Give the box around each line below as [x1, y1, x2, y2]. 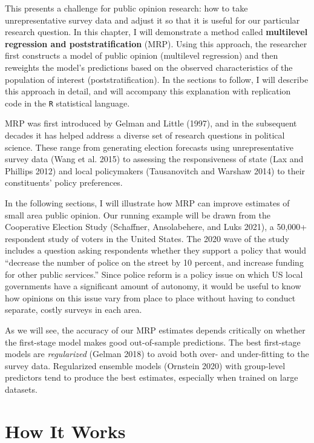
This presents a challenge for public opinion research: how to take [5, 2, 248, 14]
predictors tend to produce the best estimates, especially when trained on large [5, 371, 298, 384]
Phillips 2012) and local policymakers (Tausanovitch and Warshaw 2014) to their [5, 164, 306, 177]
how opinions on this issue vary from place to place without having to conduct [5, 291, 296, 304]
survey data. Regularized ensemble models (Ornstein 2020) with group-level [5, 359, 286, 372]
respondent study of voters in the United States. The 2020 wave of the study [5, 232, 289, 244]
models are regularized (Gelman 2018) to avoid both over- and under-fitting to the [5, 347, 309, 360]
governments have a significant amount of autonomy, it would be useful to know [5, 280, 301, 292]
